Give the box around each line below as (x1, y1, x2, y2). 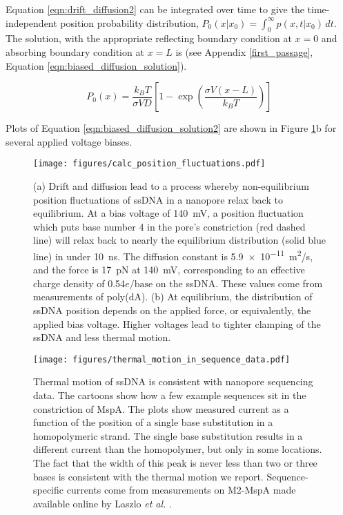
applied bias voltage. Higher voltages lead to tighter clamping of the (33, 316, 321, 331)
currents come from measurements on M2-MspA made (66, 483, 296, 497)
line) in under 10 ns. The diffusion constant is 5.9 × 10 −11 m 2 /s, (33, 246, 313, 263)
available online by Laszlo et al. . (33, 496, 172, 510)
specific (33, 483, 64, 497)
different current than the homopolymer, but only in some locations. (33, 442, 322, 456)
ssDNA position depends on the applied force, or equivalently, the (33, 303, 311, 318)
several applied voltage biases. (6, 134, 133, 148)
